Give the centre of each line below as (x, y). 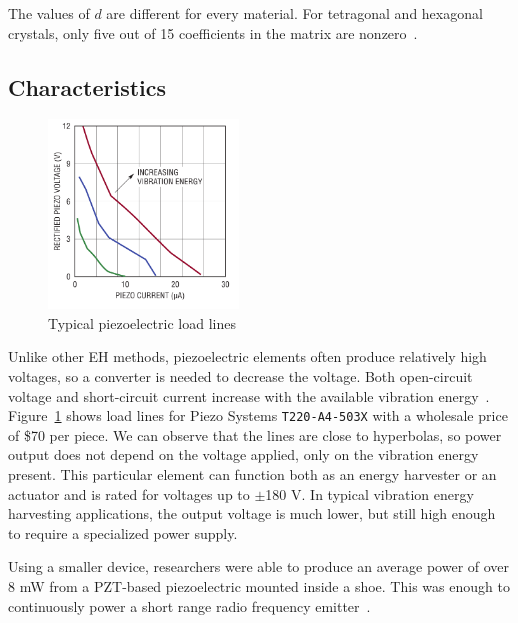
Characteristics (87, 86)
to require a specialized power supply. (123, 532)
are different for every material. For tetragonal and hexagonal (294, 13)
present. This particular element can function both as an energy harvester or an (252, 474)
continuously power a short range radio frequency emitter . (189, 605)
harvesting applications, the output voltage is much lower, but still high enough (252, 513)
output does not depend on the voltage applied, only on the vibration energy (243, 454)
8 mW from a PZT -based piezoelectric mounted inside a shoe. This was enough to (259, 586)
